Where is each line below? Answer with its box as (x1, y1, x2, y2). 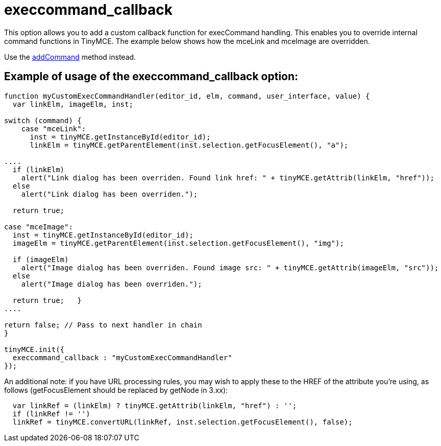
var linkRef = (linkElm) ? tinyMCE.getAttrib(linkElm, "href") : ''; (12, 401, 297, 410)
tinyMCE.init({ (4, 345, 65, 354)
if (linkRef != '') (12, 409, 90, 418)
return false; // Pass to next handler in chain (4, 320, 202, 329)
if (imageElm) (12, 255, 69, 264)
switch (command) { (4, 116, 82, 125)
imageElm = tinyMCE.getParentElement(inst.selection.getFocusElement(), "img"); (12, 239, 344, 247)
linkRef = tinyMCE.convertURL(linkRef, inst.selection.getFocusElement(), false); (12, 417, 353, 426)
